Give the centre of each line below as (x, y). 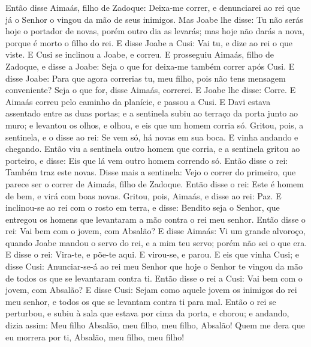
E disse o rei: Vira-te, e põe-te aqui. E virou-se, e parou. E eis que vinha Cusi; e (152, 254)
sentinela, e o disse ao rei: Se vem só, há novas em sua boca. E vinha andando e (152, 137)
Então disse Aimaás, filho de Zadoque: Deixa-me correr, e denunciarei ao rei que (153, 7)
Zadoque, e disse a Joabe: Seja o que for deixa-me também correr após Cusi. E (150, 66)
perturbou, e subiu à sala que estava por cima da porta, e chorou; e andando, (147, 313)
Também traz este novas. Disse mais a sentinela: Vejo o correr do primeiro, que (151, 172)
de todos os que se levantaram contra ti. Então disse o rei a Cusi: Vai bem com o (154, 278)
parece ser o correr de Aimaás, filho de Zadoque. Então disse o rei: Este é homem (155, 183)
